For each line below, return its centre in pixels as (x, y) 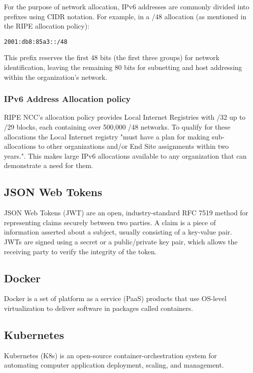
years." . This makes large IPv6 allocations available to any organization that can (126, 155)
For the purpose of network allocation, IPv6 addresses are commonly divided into (127, 6)
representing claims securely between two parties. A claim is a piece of (110, 222)
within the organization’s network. (56, 77)
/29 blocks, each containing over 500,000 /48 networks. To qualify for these (117, 127)
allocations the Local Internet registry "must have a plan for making (107, 136)
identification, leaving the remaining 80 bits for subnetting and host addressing (123, 67)
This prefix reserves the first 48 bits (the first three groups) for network (112, 57)
